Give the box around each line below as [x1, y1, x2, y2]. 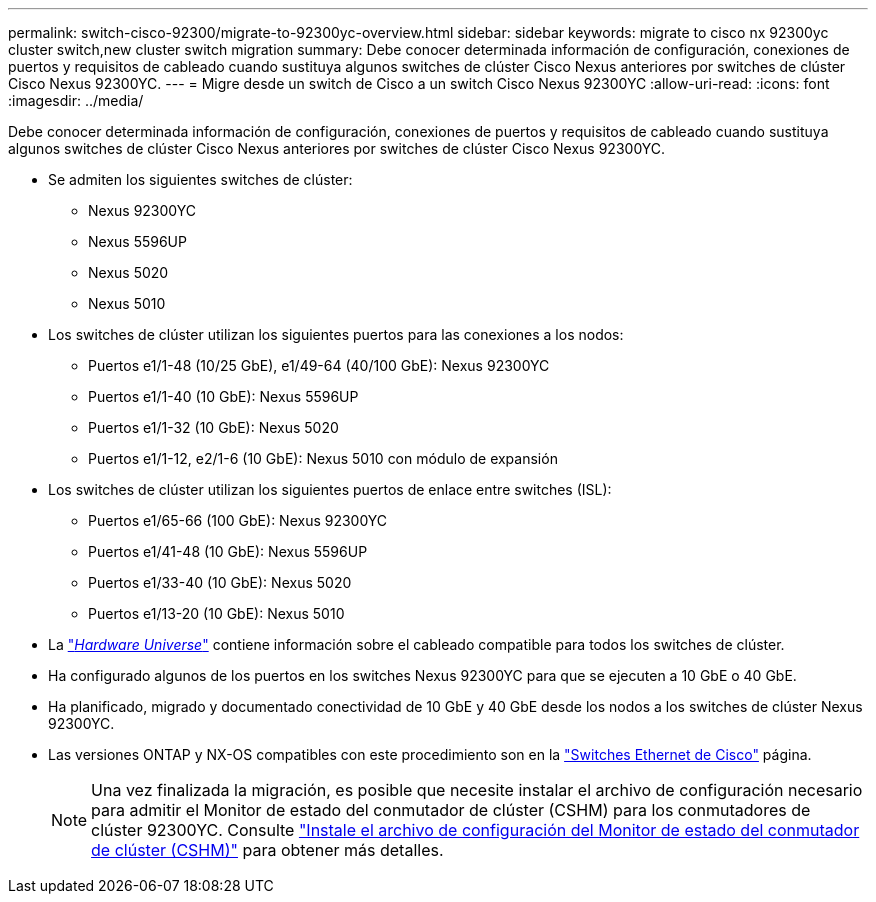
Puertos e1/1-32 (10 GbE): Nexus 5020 [88, 419, 339, 436]
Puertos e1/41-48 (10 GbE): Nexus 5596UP [88, 543, 368, 560]
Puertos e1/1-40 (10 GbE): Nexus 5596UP [88, 388, 359, 405]
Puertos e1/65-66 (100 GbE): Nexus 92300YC [88, 512, 388, 529]
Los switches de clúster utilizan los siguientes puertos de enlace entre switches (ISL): [48, 481, 612, 498]
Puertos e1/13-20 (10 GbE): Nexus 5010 [88, 605, 345, 622]
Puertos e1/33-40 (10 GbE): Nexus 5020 [88, 574, 352, 591]
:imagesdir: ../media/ [8, 92, 144, 109]
